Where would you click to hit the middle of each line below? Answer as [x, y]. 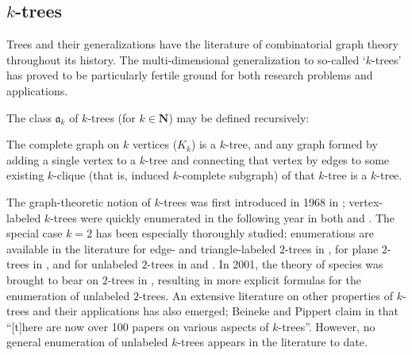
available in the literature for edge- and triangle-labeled [141, 248]
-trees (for [112, 117]
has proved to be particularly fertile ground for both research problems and [190, 75]
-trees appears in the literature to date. [272, 342]
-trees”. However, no [327, 326]
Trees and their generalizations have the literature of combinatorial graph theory [202, 44]
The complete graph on [63, 144]
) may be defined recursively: [239, 117]
